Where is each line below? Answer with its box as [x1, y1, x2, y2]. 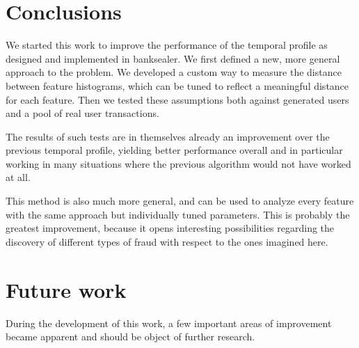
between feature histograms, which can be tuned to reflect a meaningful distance [6, 78, 349, 93]
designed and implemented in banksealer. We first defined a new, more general [6, 51, 340, 65]
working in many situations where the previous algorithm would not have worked [6, 156, 351, 171]
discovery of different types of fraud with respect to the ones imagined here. [6, 234, 328, 248]
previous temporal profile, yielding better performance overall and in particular [6, 143, 343, 157]
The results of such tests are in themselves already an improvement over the [6, 129, 330, 143]
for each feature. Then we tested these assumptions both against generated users [6, 92, 349, 106]
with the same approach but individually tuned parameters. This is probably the [6, 207, 350, 221]
